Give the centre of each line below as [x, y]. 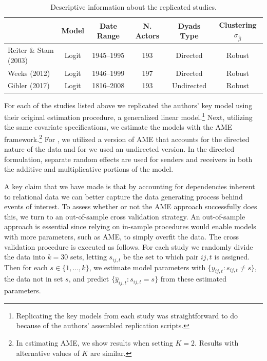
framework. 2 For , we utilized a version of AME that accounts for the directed [127, 138]
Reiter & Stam [31, 50]
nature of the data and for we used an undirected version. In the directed [119, 149]
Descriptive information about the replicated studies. [133, 7]
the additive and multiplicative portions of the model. [89, 169]
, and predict [89, 279]
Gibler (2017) [29, 85]
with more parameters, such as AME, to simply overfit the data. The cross [121, 236]
